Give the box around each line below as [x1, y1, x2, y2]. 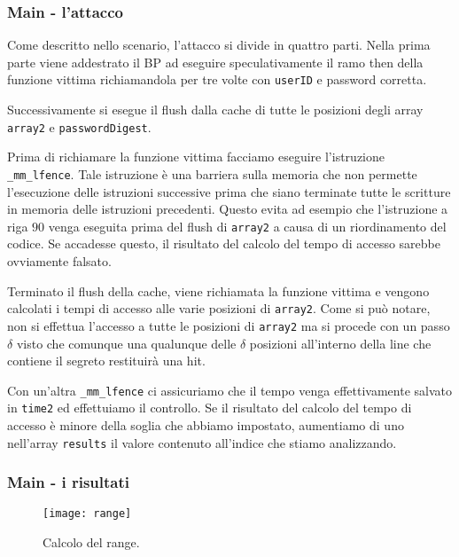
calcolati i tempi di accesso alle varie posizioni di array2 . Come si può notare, [7, 299, 431, 318]
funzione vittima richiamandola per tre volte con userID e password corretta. [7, 70, 427, 89]
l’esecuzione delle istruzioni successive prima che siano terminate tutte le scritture [7, 182, 451, 200]
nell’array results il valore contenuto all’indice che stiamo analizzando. [7, 433, 397, 451]
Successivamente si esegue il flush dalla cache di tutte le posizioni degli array [7, 100, 424, 119]
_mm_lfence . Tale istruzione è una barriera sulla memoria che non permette [7, 164, 417, 183]
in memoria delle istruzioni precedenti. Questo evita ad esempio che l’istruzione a [7, 200, 448, 218]
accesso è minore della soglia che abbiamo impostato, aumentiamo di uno [7, 416, 404, 434]
